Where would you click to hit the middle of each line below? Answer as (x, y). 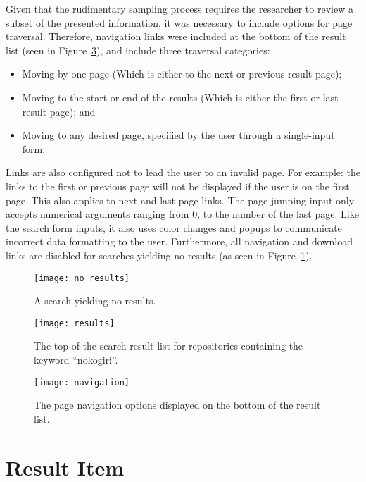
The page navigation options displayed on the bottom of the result (177, 405)
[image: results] (74, 323)
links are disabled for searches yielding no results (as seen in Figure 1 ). (159, 255)
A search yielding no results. (95, 301)
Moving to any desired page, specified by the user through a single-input (178, 135)
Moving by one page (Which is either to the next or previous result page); (182, 74)
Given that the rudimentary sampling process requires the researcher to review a (179, 8)
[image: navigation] (82, 382)
